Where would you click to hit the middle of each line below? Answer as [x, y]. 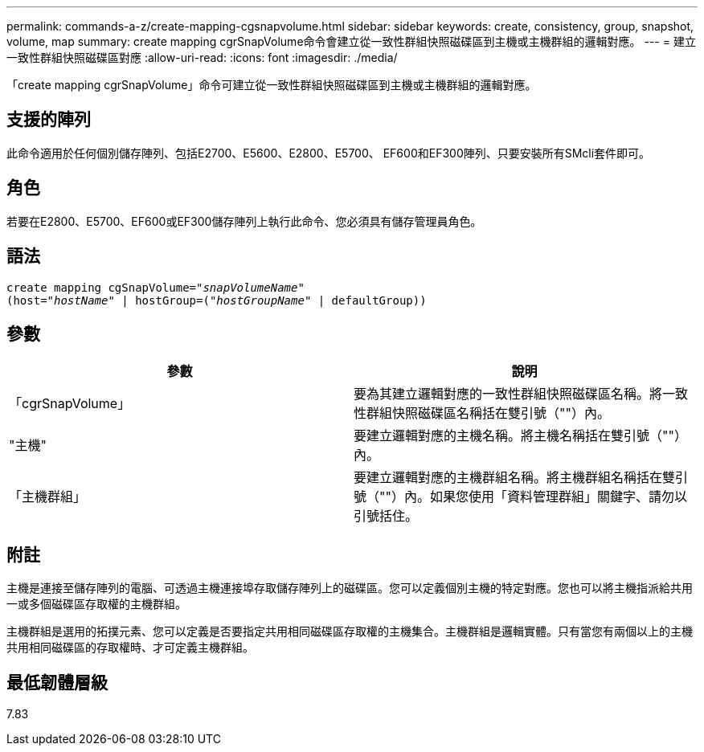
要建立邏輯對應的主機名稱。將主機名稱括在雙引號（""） [520, 436]
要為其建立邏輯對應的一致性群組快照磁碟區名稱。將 [508, 394]
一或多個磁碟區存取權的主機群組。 [96, 604]
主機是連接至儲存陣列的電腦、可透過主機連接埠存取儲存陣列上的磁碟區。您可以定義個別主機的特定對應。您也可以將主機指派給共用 [350, 588]
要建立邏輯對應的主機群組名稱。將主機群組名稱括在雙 [515, 478]
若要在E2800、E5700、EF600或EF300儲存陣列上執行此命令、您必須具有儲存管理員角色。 [244, 221]
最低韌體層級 [57, 682]
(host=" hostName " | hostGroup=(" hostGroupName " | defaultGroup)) [217, 300]
